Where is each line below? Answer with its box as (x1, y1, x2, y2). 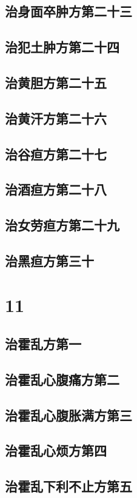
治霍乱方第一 (5, 334, 81, 353)
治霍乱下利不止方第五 (5, 477, 132, 496)
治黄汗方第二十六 (5, 108, 107, 127)
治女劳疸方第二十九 (5, 216, 119, 234)
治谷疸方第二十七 (5, 144, 107, 163)
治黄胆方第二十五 (5, 73, 107, 91)
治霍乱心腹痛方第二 (5, 370, 119, 388)
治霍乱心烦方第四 (5, 441, 107, 460)
